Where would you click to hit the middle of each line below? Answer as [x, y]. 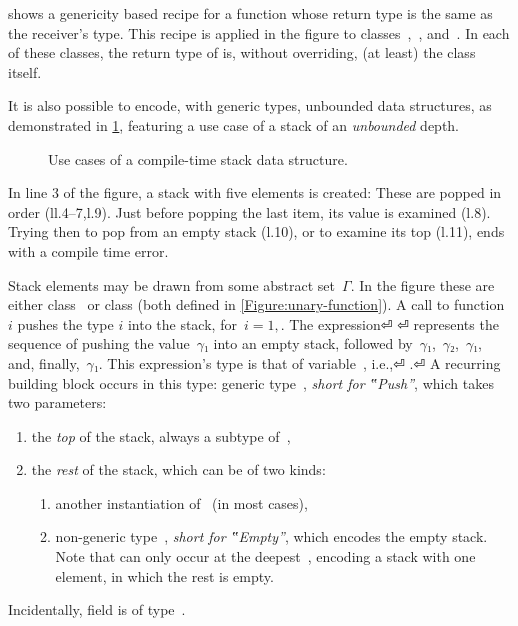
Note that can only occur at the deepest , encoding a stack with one [265, 556]
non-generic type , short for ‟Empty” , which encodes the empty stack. [271, 536]
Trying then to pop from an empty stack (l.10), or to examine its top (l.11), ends [256, 231]
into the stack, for [182, 323]
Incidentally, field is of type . [97, 609]
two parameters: [57, 402]
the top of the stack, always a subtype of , [161, 435]
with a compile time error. [88, 250]
